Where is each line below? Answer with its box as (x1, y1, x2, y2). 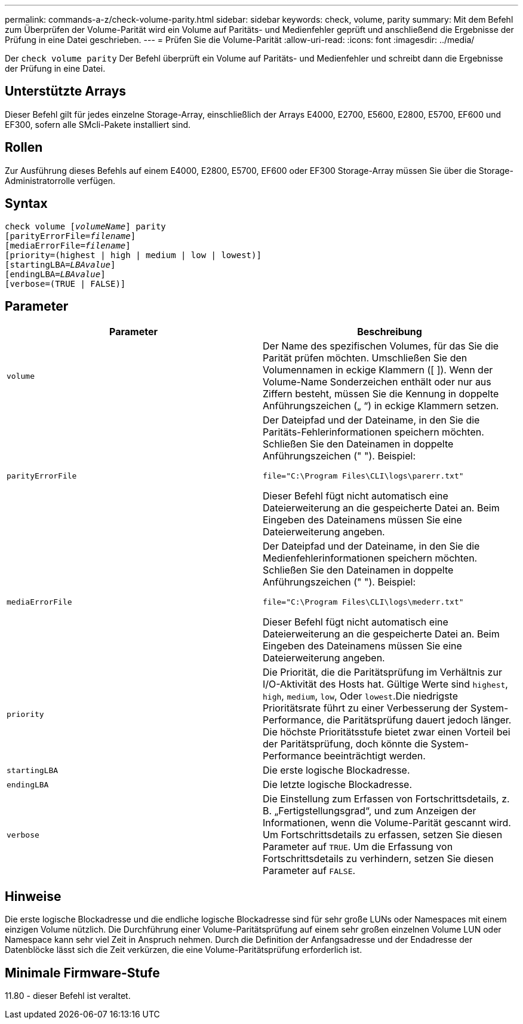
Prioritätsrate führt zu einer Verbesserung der (263, 702, 468, 715)
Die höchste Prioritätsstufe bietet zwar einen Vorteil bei (263, 726, 510, 738)
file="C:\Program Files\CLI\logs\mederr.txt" (263, 597, 464, 607)
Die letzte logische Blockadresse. (263, 778, 413, 791)
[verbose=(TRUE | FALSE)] (5, 278, 126, 289)
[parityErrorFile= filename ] (5, 231, 136, 241)
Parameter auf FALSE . (263, 864, 356, 877)
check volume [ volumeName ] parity (5, 221, 166, 231)
